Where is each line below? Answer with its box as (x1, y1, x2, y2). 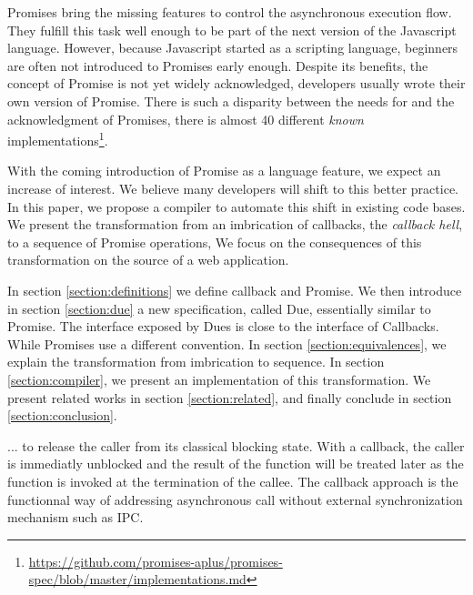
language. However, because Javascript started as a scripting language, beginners (7, 38, 458, 57)
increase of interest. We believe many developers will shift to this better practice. (7, 179, 458, 197)
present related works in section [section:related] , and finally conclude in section (7, 388, 452, 407)
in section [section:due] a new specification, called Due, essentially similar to (7, 298, 431, 318)
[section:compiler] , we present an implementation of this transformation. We (7, 369, 431, 388)
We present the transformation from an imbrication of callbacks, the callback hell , (7, 215, 463, 234)
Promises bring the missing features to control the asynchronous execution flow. (7, 3, 452, 21)
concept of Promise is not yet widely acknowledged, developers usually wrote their (7, 74, 466, 93)
